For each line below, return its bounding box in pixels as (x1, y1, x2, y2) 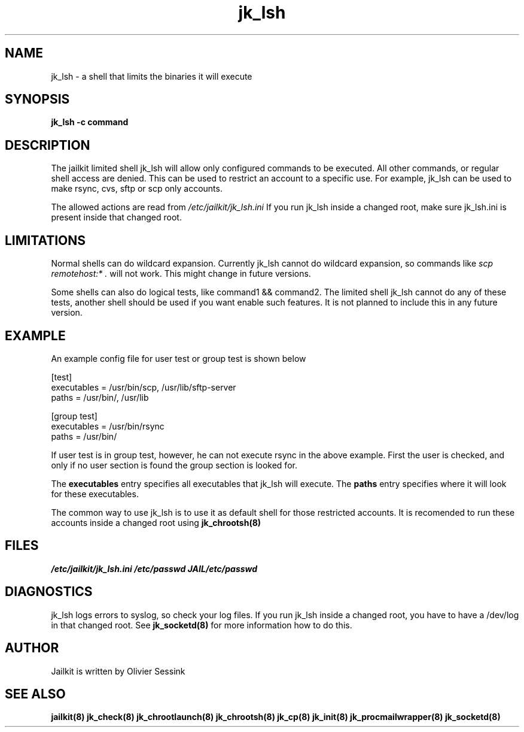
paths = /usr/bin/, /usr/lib (51, 392, 149, 403)
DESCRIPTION (5, 137, 90, 153)
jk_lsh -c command (51, 117, 129, 128)
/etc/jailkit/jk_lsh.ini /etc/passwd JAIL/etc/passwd (51, 563, 258, 574)
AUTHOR (5, 640, 59, 656)
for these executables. (51, 488, 139, 499)
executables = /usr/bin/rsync (51, 421, 164, 431)
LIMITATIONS (5, 232, 86, 248)
